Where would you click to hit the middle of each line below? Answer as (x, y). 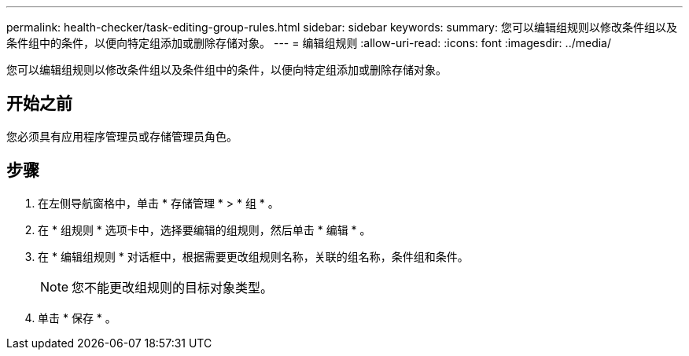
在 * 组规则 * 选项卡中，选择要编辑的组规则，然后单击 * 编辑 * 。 (204, 229)
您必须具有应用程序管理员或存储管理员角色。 (122, 136)
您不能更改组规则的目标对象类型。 (173, 287)
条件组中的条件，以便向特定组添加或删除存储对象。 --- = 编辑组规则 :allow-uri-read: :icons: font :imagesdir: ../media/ (309, 43)
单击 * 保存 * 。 (77, 317)
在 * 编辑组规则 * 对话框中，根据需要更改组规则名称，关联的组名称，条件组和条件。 (253, 256)
